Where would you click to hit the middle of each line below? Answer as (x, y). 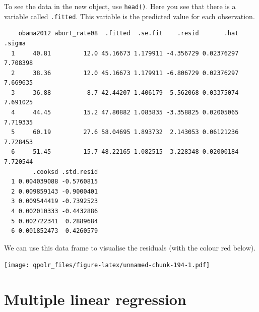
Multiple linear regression (95, 299)
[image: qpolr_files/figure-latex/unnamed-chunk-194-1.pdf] (107, 265)
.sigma (15, 43)
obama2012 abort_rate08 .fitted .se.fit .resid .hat (128, 34)
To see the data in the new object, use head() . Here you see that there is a (120, 6)
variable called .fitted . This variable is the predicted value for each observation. (129, 16)
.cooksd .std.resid (66, 172)
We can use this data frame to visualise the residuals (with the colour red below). (130, 247)
